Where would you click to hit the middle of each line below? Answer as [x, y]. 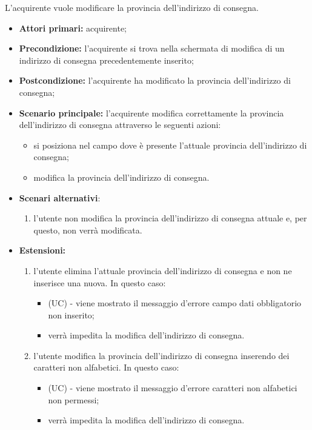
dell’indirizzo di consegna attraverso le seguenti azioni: [120, 125]
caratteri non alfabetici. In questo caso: [106, 367]
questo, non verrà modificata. [88, 230]
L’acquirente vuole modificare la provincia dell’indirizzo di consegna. [132, 7]
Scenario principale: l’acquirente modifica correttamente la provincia [151, 113]
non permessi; [74, 399]
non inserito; [71, 314]
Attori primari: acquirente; [73, 28]
